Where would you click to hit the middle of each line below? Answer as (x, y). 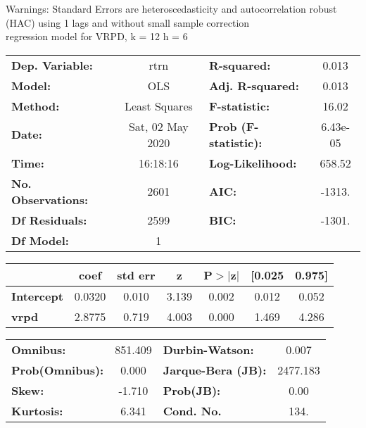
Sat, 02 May (158, 126)
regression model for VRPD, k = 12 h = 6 (97, 36)
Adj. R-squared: (254, 85)
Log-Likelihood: (253, 163)
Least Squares (158, 106)
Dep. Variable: (52, 65)
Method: (36, 106)
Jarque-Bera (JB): (215, 370)
